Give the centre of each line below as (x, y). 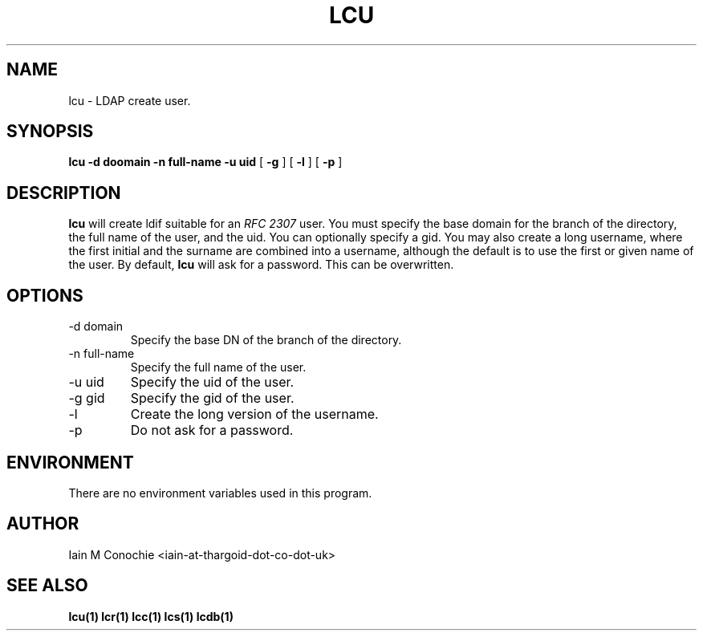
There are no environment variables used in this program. (220, 493)
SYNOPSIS (50, 132)
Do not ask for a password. (212, 430)
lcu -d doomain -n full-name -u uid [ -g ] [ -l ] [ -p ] (205, 162)
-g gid (87, 398)
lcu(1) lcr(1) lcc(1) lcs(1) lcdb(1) (151, 616)
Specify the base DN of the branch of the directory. (266, 340)
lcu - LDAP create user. (130, 100)
